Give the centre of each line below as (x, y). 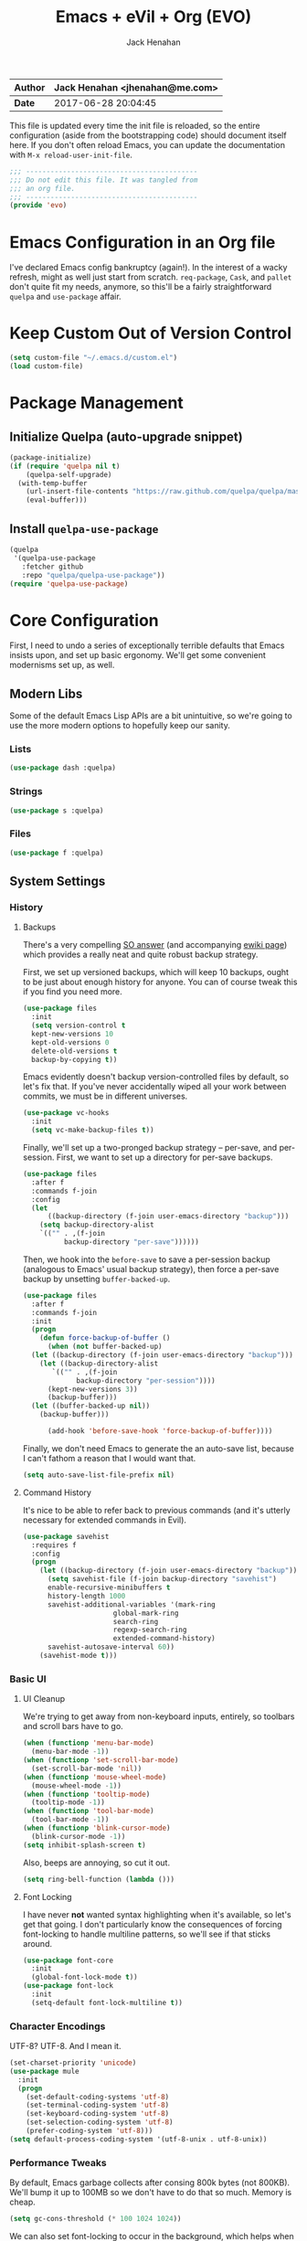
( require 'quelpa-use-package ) (69, 584)
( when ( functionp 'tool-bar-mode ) (88, 1811)
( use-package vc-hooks (66, 1113)
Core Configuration (85, 620)
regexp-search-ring (150, 1630)
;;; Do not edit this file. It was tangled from (104, 180)
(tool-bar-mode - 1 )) (70, 1820)
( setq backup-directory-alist (97, 1225)
